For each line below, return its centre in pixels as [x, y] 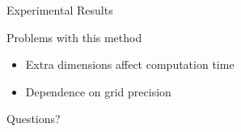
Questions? [34, 119]
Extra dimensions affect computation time [130, 64]
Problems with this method [74, 37]
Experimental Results [60, 10]
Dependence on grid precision [98, 91]
